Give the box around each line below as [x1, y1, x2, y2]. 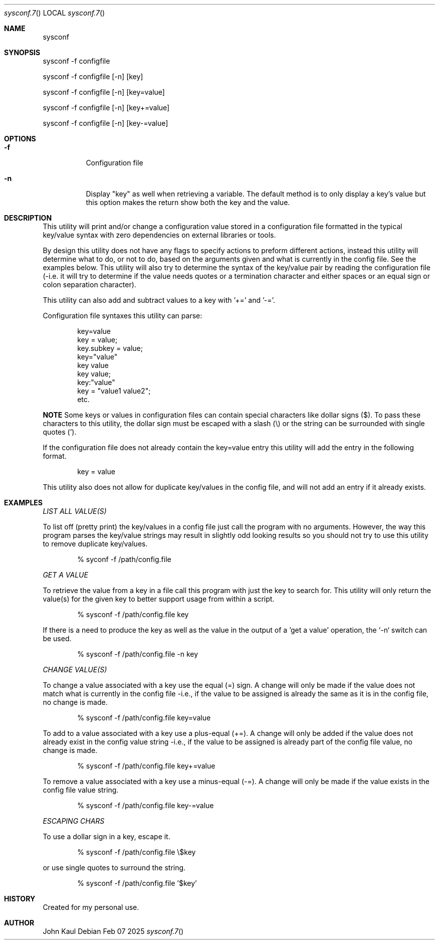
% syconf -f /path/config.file [77, 555, 171, 563]
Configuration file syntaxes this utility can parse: [43, 311, 202, 320]
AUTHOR [4, 918, 35, 927]
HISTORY [4, 894, 36, 903]
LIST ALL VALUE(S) [43, 507, 107, 515]
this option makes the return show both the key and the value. [86, 198, 290, 207]
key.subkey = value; [77, 344, 143, 352]
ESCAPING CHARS [43, 817, 105, 825]
